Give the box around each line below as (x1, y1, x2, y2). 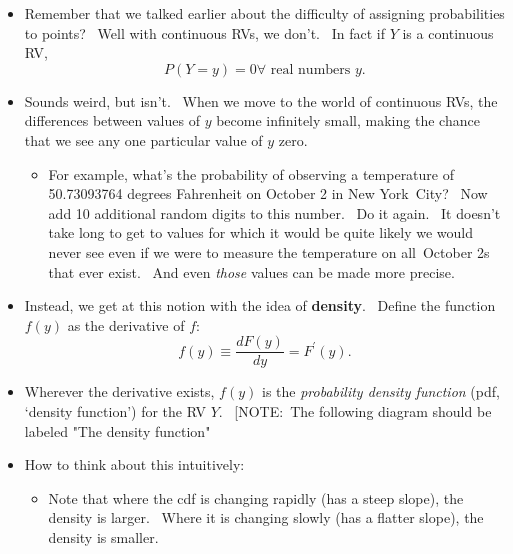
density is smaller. (48, 526, 159, 547)
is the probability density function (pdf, (261, 381, 500, 402)
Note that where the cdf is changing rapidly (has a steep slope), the (48, 487, 464, 508)
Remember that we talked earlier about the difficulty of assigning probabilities (24, 3, 505, 23)
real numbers (270, 62, 351, 77)
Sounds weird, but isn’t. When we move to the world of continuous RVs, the (24, 90, 498, 111)
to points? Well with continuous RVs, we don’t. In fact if (24, 22, 385, 43)
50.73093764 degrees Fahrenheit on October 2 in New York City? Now (48, 183, 488, 204)
